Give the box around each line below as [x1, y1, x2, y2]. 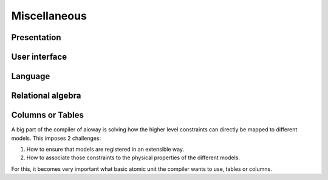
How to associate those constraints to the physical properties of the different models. [26, 154, 240, 161]
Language [11, 71, 50, 81]
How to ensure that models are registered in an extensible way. [26, 145, 185, 153]
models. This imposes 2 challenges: [11, 134, 101, 142]
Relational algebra [11, 91, 81, 101]
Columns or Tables [11, 110, 84, 120]
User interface [11, 52, 67, 62]
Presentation [11, 32, 61, 43]
